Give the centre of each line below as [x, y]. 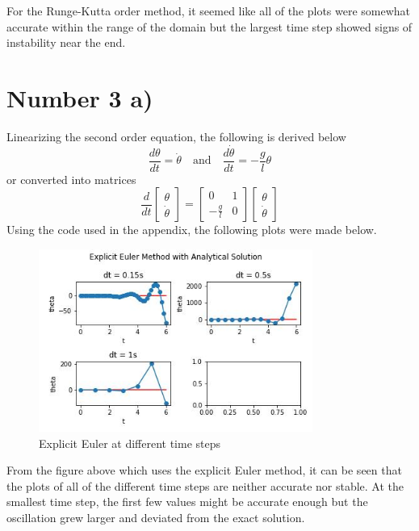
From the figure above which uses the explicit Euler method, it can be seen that [204, 470]
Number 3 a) [80, 97]
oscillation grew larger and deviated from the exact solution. [156, 518]
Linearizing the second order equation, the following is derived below [176, 136]
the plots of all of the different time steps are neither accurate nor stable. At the [205, 485]
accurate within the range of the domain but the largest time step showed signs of [209, 26]
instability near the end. [66, 42]
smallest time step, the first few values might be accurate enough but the [187, 502]
